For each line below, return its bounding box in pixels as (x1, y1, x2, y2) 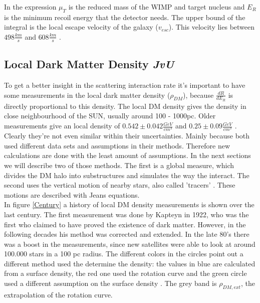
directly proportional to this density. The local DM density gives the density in (4, 100, 246, 111)
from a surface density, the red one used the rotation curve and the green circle (4, 268, 247, 278)
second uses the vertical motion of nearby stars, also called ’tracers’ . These (4, 180, 235, 190)
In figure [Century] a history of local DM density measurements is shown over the (4, 199, 254, 210)
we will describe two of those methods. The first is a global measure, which (4, 160, 234, 170)
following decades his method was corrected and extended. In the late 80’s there (4, 229, 249, 239)
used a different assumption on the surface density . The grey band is (4, 278, 217, 288)
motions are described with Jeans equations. (4, 189, 140, 200)
